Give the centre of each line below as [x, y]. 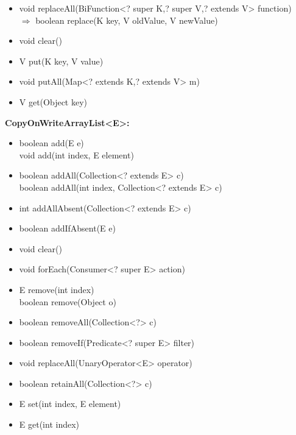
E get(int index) [49, 424]
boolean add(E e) [51, 143]
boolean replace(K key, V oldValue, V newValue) [127, 20]
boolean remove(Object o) [68, 301]
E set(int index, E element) [70, 404]
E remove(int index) [57, 289]
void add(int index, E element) [76, 154]
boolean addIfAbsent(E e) [67, 228]
